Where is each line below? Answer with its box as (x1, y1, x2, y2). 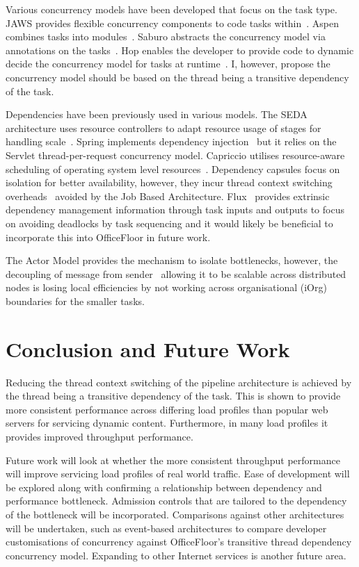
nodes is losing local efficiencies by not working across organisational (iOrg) (6, 280, 327, 295)
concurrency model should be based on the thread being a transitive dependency (6, 69, 349, 84)
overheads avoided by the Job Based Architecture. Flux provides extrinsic (6, 188, 330, 203)
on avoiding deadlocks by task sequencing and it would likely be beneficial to (6, 215, 333, 230)
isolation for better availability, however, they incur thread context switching (6, 175, 333, 190)
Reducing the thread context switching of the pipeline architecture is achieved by (6, 375, 352, 389)
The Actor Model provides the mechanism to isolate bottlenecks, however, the (6, 253, 338, 268)
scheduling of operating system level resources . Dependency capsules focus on (6, 161, 340, 176)
